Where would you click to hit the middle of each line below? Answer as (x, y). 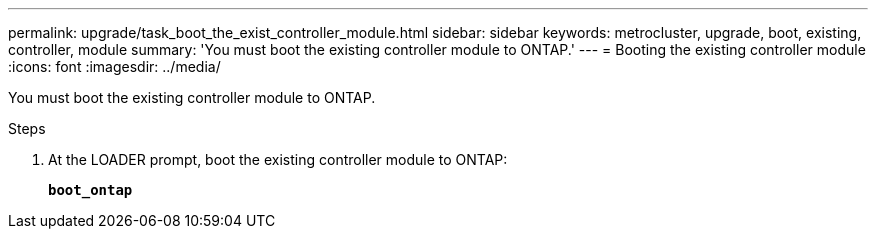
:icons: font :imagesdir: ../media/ (114, 66)
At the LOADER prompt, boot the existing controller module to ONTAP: (278, 159)
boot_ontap (90, 190)
